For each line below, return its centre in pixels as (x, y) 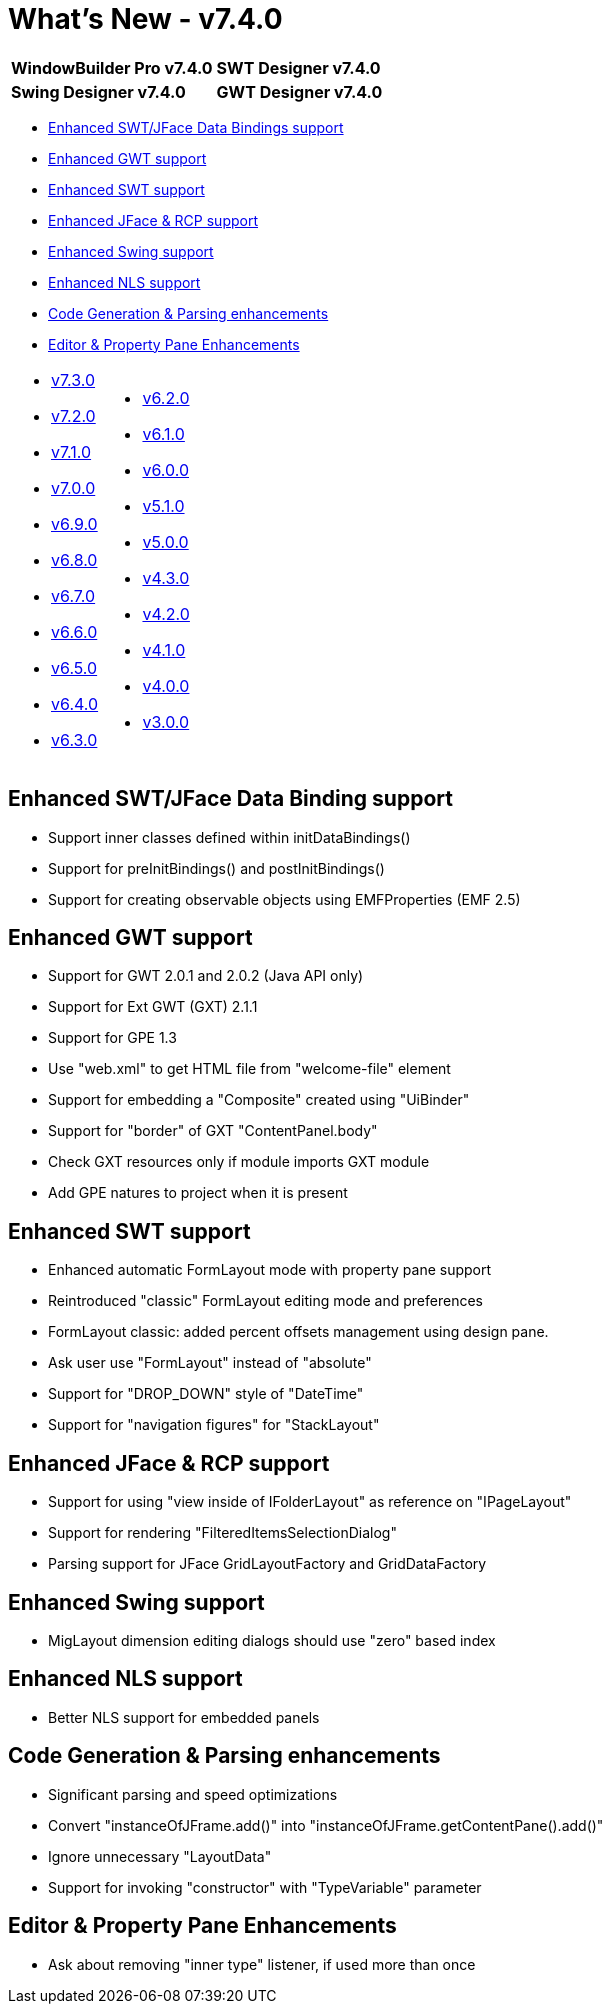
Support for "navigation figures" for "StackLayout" (214, 1425)
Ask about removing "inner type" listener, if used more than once (262, 1964)
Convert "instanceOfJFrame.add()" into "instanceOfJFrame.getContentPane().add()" (326, 1825)
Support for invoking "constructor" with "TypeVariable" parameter (265, 1887)
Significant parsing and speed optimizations (193, 1794)
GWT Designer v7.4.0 (299, 91)
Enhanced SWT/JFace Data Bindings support (196, 127)
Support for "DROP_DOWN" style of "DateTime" (206, 1394)
